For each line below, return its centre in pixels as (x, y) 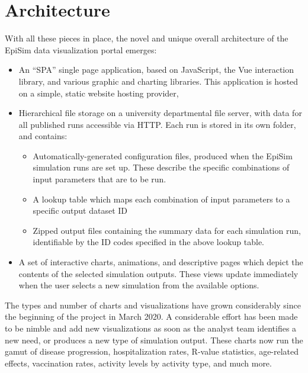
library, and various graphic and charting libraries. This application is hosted (158, 81)
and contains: (43, 136)
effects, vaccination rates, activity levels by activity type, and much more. (138, 363)
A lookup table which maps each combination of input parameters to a (161, 199)
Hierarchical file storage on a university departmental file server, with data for (160, 113)
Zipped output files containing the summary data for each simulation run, (167, 230)
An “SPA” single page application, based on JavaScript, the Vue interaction (156, 70)
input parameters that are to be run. (100, 179)
